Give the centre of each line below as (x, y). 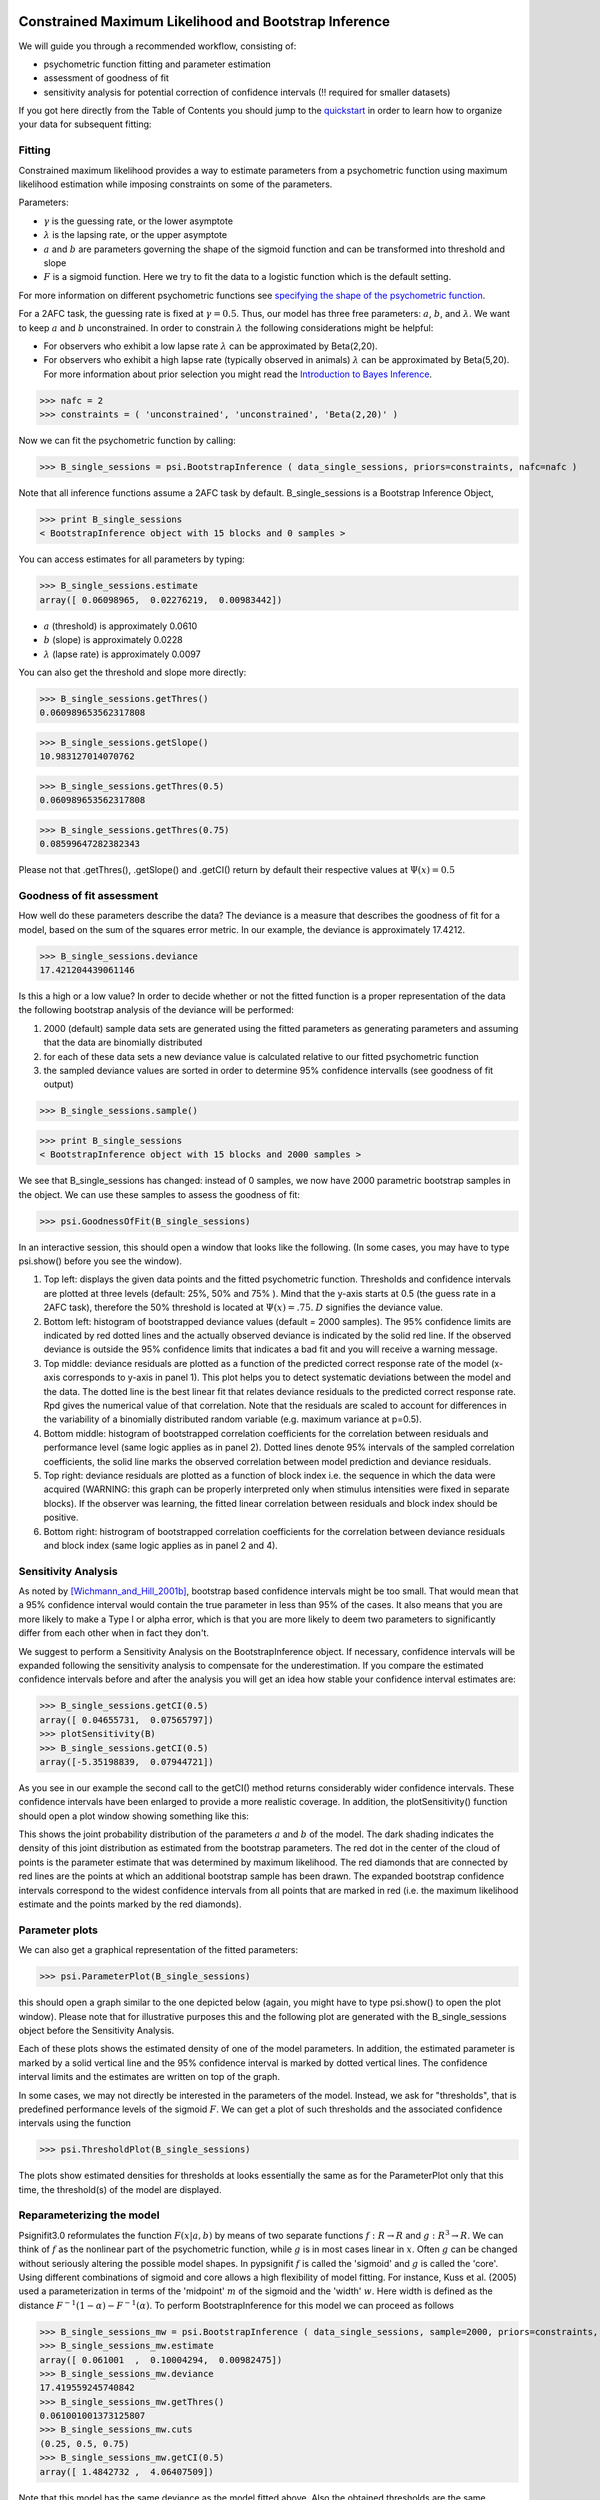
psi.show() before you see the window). (100, 1261)
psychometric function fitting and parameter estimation (157, 64)
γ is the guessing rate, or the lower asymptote (138, 221)
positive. (61, 1517)
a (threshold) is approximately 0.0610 (120, 626)
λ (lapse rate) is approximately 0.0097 (122, 654)
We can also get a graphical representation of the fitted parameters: (158, 1950)
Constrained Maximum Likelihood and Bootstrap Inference (204, 21)
